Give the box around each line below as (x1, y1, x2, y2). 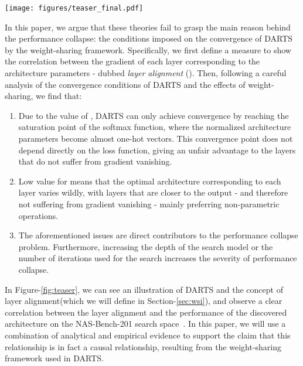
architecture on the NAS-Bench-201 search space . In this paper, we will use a (5, 317, 286, 330)
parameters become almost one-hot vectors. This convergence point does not (18, 132, 293, 144)
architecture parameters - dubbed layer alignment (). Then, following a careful (5, 67, 287, 79)
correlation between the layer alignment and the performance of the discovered (5, 306, 287, 318)
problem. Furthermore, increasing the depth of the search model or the (18, 240, 273, 252)
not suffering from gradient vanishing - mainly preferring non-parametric (18, 197, 280, 210)
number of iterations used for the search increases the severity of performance (18, 252, 297, 264)
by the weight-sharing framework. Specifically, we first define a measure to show (5, 43, 291, 56)
